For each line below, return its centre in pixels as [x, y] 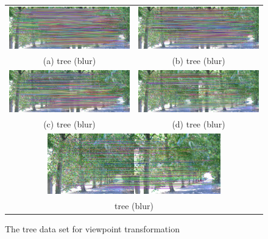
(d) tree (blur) [199, 123]
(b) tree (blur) [199, 60]
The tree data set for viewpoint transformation [92, 228]
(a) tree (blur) [69, 60]
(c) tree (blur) [69, 123]
